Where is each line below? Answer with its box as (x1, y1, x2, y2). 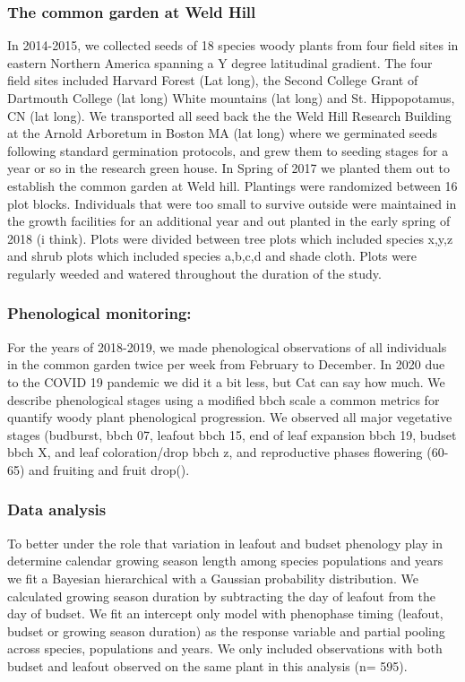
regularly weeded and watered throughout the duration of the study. (7, 263, 382, 282)
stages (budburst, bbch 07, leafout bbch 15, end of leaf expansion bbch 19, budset (7, 425, 457, 444)
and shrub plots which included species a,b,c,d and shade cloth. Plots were (7, 246, 417, 265)
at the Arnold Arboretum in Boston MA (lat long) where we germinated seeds (7, 124, 438, 142)
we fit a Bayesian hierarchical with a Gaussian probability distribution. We (7, 568, 418, 587)
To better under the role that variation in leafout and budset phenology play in (7, 533, 443, 552)
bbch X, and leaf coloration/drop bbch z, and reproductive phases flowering (7, 443, 423, 462)
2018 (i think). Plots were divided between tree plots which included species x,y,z (7, 229, 453, 247)
